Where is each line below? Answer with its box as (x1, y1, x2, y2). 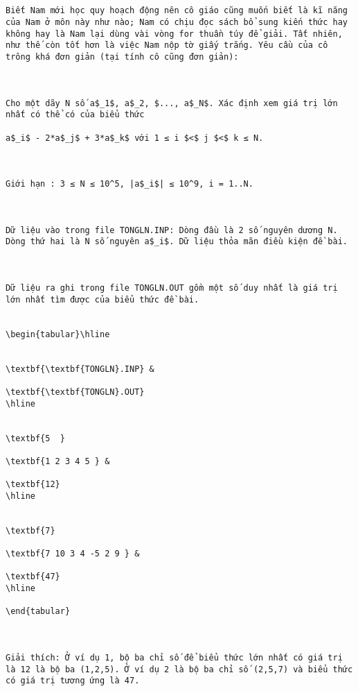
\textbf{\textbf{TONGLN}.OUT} (6, 386, 145, 397)
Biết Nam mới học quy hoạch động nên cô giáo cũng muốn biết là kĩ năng (6, 6, 348, 16)
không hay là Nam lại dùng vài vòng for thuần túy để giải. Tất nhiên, (6, 28, 343, 39)
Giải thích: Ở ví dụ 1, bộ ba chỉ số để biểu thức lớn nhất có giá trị (6, 653, 343, 663)
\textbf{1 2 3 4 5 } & (6, 456, 110, 466)
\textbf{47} (6, 572, 60, 582)
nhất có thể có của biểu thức (6, 110, 145, 120)
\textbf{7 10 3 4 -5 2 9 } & (6, 549, 140, 559)
